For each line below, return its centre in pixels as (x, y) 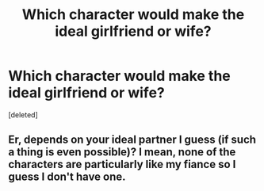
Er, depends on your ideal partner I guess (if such (132, 140)
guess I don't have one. (67, 177)
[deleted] (23, 115)
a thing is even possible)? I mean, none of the (122, 152)
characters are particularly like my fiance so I (122, 164)
